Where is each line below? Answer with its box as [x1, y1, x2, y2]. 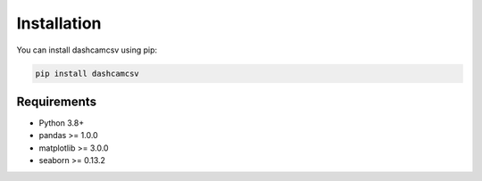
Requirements [16, 94, 97, 109]
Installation [16, 13, 102, 33]
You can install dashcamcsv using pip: [16, 45, 158, 55]
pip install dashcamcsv [35, 68, 140, 78]
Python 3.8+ [38, 118, 85, 128]
